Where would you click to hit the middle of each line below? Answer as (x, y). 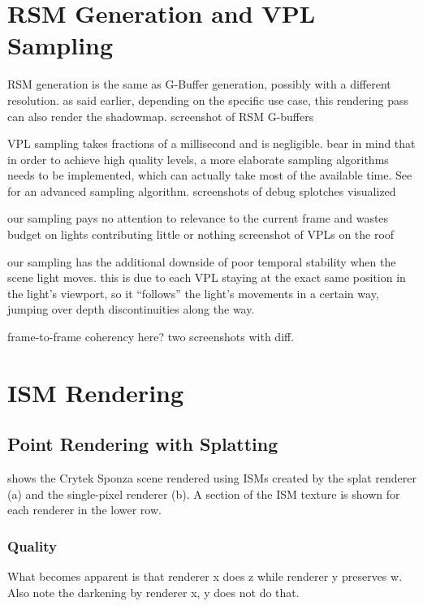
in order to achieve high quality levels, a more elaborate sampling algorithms (198, 159)
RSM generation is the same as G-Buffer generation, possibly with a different (199, 84)
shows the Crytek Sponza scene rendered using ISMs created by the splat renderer (212, 478)
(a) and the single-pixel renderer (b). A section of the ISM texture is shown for (204, 493)
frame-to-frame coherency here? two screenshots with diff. (151, 337)
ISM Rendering (96, 392)
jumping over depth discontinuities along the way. (131, 309)
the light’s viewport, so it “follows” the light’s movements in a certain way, (193, 293)
